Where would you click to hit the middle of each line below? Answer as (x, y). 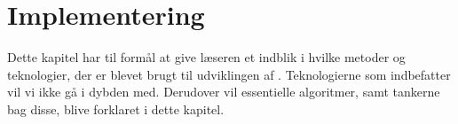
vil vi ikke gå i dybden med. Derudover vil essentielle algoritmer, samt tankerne (224, 92)
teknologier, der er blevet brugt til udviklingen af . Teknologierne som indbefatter (229, 74)
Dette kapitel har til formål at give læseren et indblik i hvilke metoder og (206, 57)
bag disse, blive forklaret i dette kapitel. (116, 108)
